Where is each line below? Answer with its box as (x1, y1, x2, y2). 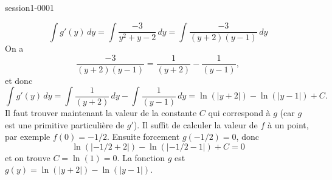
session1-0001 (5, 1, 55, 13)
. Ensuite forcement (106, 130, 180, 143)
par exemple (5, 130, 50, 143)
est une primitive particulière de (5, 118, 125, 131)
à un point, (268, 118, 309, 131)
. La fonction (117, 151, 165, 164)
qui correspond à (208, 106, 271, 119)
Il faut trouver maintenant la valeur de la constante (5, 106, 197, 119)
